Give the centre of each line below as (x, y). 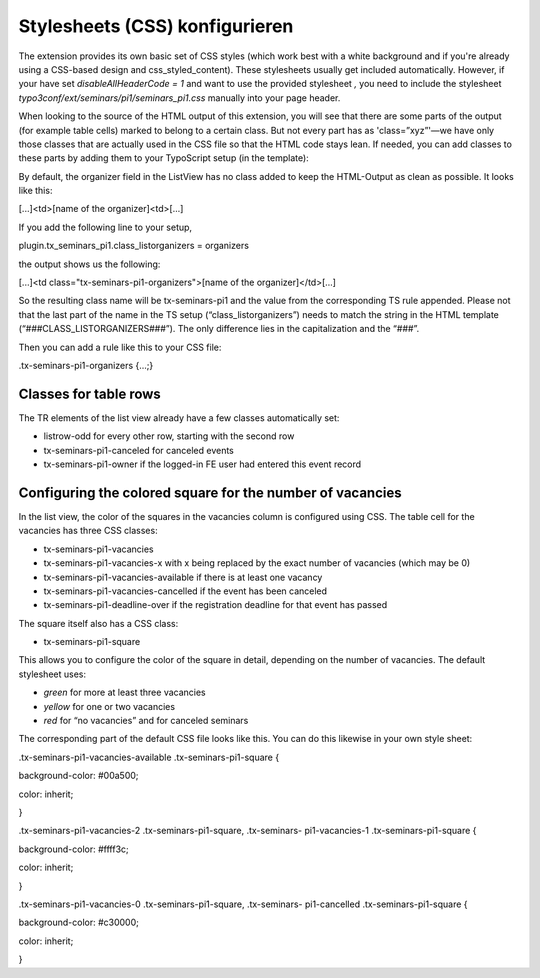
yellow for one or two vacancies (109, 706)
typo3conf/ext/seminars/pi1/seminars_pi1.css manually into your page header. (179, 97)
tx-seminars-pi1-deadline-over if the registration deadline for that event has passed (215, 605)
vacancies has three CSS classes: (88, 531)
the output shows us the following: (89, 264)
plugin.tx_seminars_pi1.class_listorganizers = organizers (134, 246)
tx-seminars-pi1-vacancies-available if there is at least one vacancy (183, 577)
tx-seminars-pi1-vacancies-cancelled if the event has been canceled (185, 591)
